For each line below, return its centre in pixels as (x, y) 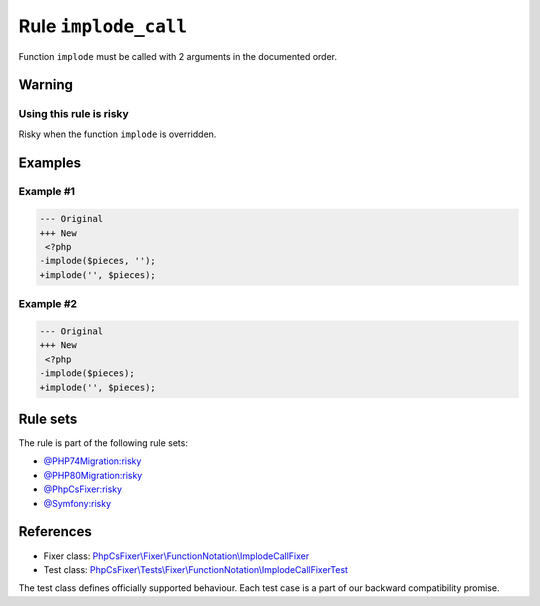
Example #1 (46, 192)
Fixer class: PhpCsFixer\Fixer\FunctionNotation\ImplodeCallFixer (176, 556)
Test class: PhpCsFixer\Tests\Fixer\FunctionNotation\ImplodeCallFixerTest (196, 569)
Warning (46, 85)
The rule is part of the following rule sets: (103, 443)
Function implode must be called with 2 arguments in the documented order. (178, 56)
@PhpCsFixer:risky (83, 489)
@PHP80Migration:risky (93, 475)
